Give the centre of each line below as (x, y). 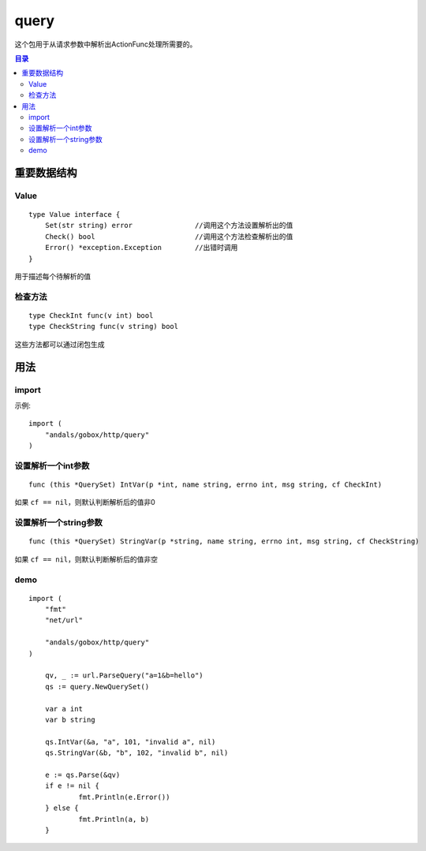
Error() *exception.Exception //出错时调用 (141, 248)
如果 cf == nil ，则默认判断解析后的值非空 (86, 559)
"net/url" (64, 620)
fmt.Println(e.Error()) (124, 797)
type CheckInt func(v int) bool (91, 315)
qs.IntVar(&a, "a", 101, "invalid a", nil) (130, 742)
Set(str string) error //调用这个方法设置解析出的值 (169, 226)
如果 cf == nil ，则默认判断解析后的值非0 (85, 502)
